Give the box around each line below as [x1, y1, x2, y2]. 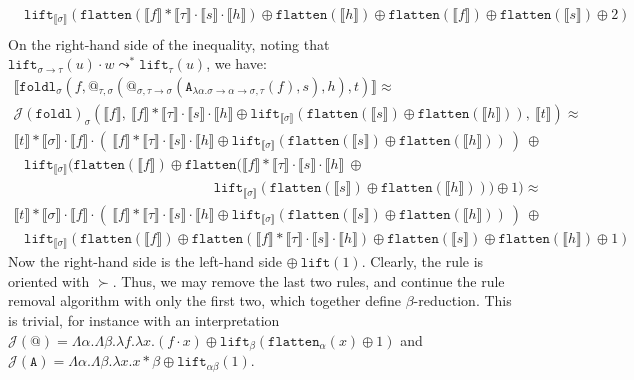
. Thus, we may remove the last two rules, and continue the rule [112, 270, 505, 291]
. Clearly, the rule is [361, 251, 484, 272]
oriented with [8, 270, 90, 291]
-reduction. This [413, 290, 512, 311]
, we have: [206, 53, 267, 74]
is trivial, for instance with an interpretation [8, 310, 280, 331]
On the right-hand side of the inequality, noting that [8, 33, 330, 54]
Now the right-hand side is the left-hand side [8, 251, 283, 272]
